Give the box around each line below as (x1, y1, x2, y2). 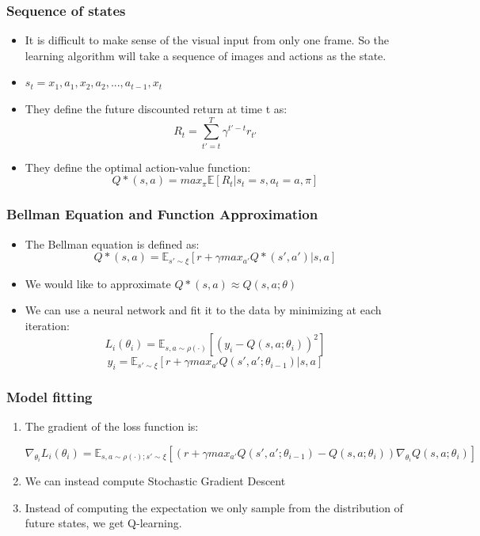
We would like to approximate (25, 275, 171, 291)
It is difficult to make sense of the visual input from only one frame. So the (25, 32, 390, 48)
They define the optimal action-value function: (25, 158, 251, 175)
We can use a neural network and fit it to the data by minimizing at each (25, 302, 382, 318)
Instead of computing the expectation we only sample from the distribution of (25, 499, 403, 515)
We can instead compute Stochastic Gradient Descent (25, 472, 286, 488)
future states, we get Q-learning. (25, 515, 182, 531)
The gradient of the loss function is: (25, 418, 199, 435)
